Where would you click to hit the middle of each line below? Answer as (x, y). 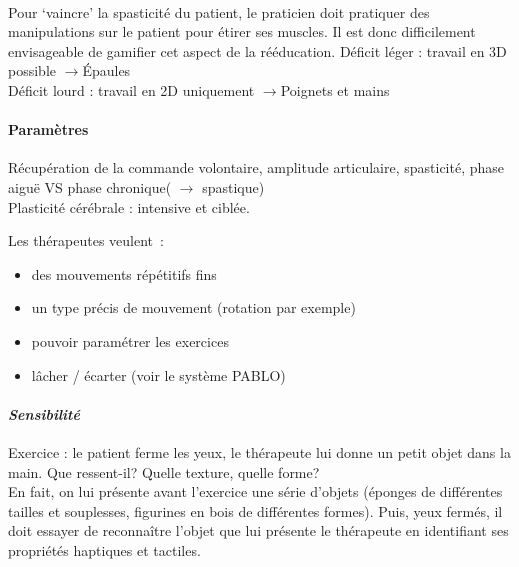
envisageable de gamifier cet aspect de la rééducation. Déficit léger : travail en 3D (257, 50)
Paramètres (48, 129)
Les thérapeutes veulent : (86, 240)
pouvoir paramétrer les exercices (130, 340)
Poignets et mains (335, 89)
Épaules (106, 70)
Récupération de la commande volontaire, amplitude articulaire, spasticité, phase (256, 167)
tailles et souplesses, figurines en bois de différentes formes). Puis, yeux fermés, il (255, 510)
